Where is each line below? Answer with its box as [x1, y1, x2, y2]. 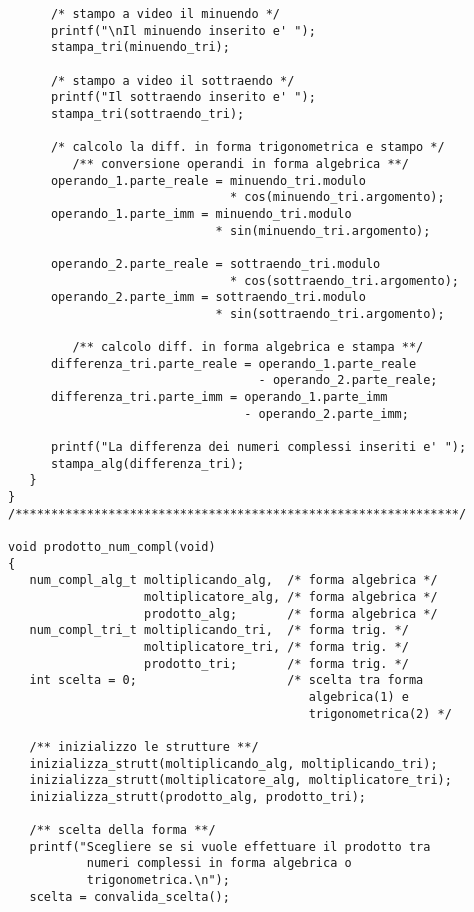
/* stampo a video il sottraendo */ [50, 73, 295, 88]
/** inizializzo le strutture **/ [29, 739, 259, 754]
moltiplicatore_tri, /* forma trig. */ [144, 639, 409, 654]
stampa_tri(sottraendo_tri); [50, 106, 245, 121]
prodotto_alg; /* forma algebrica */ [144, 606, 438, 621]
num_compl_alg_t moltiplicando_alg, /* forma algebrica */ [29, 573, 438, 588]
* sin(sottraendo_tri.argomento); [215, 306, 445, 321]
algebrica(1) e [308, 689, 409, 704]
